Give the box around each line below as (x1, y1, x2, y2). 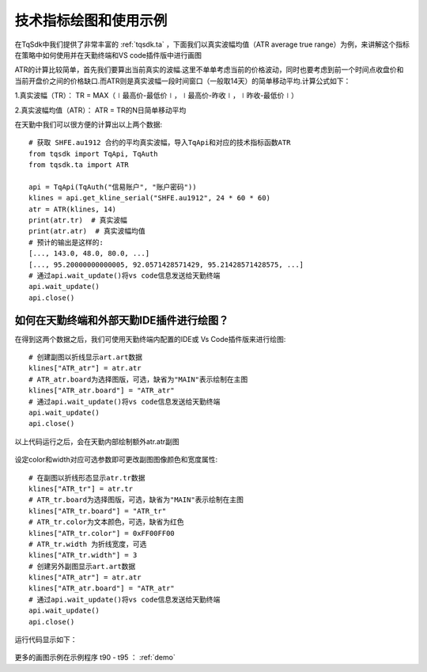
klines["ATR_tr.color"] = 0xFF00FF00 (28, 529, 176, 537)
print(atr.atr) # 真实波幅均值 (28, 226, 145, 236)
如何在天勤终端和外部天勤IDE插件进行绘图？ (14, 313, 229, 327)
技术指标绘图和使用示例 (14, 12, 168, 29)
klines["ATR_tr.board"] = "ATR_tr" (28, 507, 167, 515)
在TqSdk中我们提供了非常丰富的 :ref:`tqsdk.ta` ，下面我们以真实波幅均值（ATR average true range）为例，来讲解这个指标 (14, 40, 410, 49)
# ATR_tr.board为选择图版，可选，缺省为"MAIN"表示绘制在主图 (28, 495, 244, 504)
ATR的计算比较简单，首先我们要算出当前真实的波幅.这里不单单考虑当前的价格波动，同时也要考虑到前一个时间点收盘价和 (14, 65, 404, 74)
